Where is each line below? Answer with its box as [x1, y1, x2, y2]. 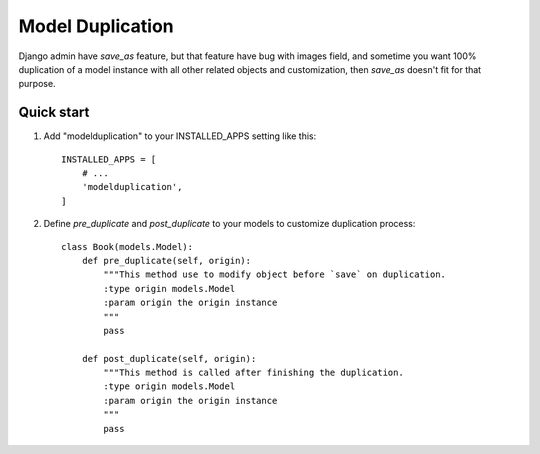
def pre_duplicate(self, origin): [81, 255, 252, 266]
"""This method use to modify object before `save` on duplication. [103, 269, 447, 280]
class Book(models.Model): [61, 241, 194, 252]
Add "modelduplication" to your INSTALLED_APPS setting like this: [43, 130, 317, 142]
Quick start [18, 104, 90, 121]
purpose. [18, 78, 56, 90]
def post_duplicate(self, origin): [81, 353, 257, 364]
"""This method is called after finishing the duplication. [103, 367, 404, 379]
